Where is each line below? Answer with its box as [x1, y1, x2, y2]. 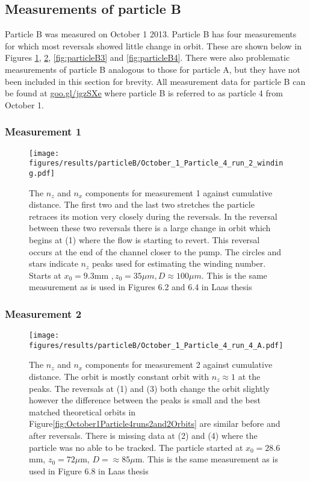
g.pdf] [29, 169, 55, 178]
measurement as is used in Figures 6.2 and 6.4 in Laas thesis [29, 281, 252, 293]
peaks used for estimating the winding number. [91, 257, 266, 270]
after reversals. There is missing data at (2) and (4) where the [29, 429, 258, 441]
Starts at [29, 268, 61, 281]
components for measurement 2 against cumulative [85, 358, 273, 371]
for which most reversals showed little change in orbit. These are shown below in [5, 39, 302, 52]
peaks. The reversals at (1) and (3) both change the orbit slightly [29, 382, 270, 394]
